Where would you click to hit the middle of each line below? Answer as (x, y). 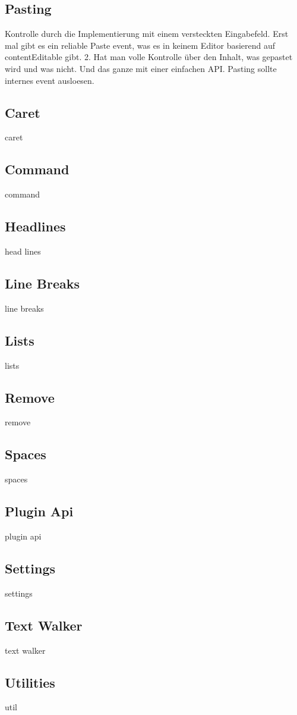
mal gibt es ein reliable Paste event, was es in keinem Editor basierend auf (140, 45)
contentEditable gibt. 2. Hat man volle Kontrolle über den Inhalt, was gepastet (149, 57)
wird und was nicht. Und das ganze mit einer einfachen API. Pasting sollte (141, 68)
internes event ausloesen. (50, 80)
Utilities (30, 682)
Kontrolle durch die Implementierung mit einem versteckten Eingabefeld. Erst (147, 34)
